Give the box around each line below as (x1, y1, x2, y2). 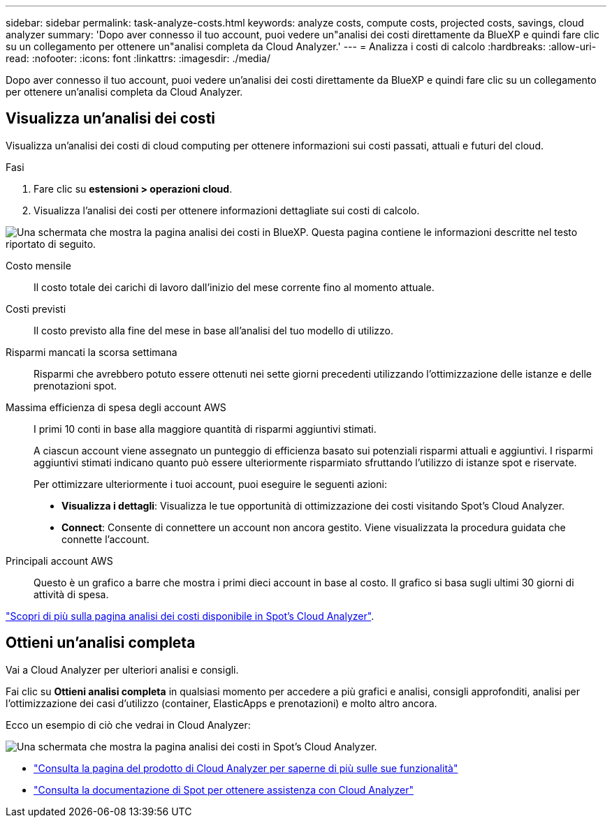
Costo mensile (6, 259, 71, 272)
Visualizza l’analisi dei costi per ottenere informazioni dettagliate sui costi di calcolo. (34, 204, 420, 216)
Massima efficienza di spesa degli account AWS (6, 401, 226, 413)
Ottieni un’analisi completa (6, 634, 196, 652)
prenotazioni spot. (34, 379, 117, 392)
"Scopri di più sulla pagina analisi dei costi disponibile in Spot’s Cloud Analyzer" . (6, 609, 374, 622)
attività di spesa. (34, 588, 109, 600)
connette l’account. (61, 533, 150, 545)
